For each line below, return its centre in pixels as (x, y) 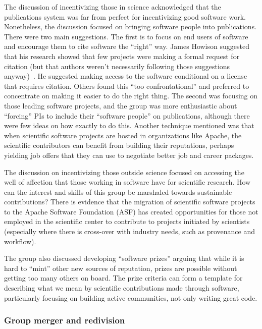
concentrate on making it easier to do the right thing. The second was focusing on (131, 96)
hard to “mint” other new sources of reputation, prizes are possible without (121, 268)
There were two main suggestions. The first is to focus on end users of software (126, 36)
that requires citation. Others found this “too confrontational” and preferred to (127, 86)
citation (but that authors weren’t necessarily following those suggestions (117, 66)
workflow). (20, 241)
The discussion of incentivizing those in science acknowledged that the (113, 7)
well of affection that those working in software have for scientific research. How (127, 182)
